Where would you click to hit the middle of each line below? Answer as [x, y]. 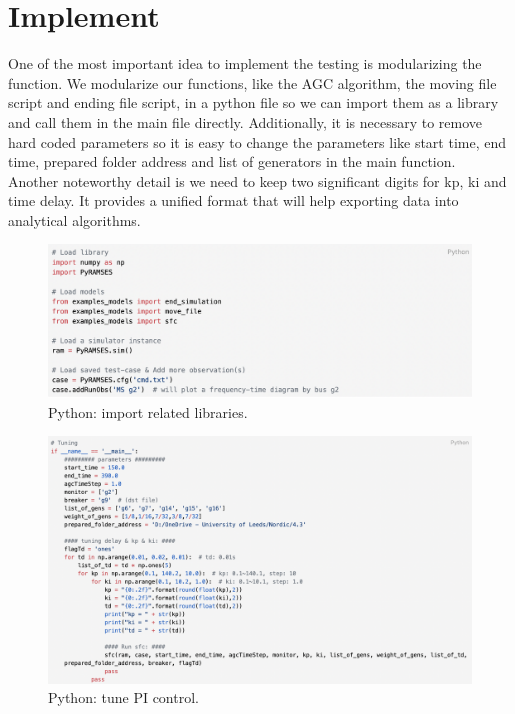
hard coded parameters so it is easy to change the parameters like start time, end [257, 141]
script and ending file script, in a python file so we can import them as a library [253, 102]
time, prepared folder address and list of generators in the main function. [232, 161]
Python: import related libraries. [148, 411]
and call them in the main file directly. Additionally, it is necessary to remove [245, 121]
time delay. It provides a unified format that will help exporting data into [233, 200]
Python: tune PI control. [123, 697]
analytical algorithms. [74, 219]
